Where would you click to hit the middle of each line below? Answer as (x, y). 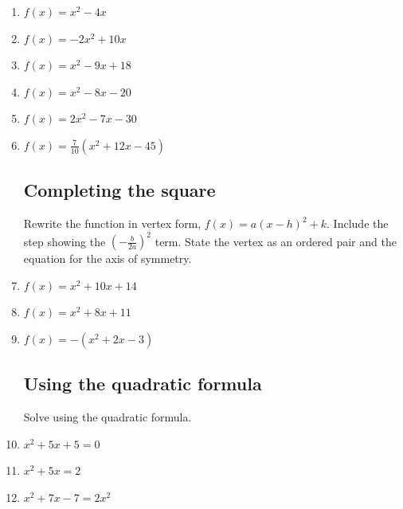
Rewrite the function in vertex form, (112, 223)
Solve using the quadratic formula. (108, 417)
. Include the (358, 223)
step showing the (65, 241)
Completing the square (119, 190)
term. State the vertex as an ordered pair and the (276, 241)
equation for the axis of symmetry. (108, 258)
